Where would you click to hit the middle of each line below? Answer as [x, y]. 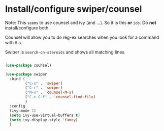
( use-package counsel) [28, 65]
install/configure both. [28, 27]
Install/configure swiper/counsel [74, 9]
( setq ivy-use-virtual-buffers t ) [45, 115]
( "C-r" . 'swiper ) [44, 88]
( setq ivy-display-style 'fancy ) [44, 120]
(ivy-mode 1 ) [23, 111]
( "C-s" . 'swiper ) [44, 83]
